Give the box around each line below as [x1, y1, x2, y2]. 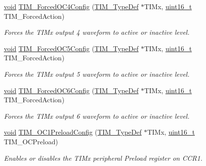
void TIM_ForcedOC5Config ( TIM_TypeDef [4, 43, 139, 53]
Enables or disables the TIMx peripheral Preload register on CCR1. [4, 152, 203, 163]
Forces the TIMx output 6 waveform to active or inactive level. [4, 111, 190, 121]
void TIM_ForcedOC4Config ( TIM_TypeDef [4, 1, 139, 11]
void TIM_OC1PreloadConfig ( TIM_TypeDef [4, 127, 142, 137]
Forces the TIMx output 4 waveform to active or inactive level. [4, 27, 190, 37]
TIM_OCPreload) [4, 136, 58, 146]
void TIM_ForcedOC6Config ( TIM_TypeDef [4, 85, 139, 95]
